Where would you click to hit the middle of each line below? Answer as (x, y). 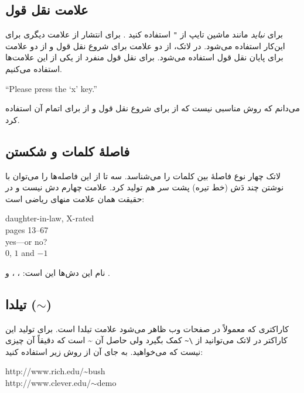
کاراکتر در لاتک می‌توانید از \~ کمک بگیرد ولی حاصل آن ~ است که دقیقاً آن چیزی (146, 340)
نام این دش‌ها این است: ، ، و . (58, 272)
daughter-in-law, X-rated (50, 218)
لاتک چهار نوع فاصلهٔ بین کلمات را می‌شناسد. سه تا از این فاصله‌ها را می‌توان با (143, 175)
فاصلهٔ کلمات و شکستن (68, 151)
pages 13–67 (27, 230)
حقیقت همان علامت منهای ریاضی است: (75, 198)
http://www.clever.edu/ (48, 383)
